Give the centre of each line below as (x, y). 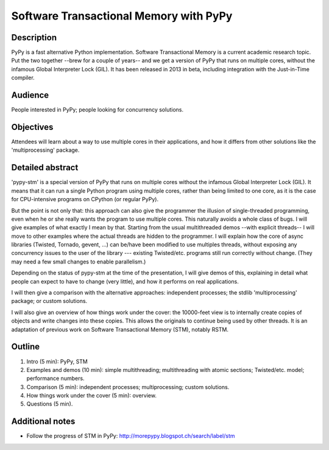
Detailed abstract (45, 168)
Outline (25, 347)
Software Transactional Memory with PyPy (122, 16)
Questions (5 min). (50, 404)
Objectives (32, 127)
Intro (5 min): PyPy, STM (57, 361)
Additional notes (43, 422)
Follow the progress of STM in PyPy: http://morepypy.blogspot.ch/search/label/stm (131, 436)
